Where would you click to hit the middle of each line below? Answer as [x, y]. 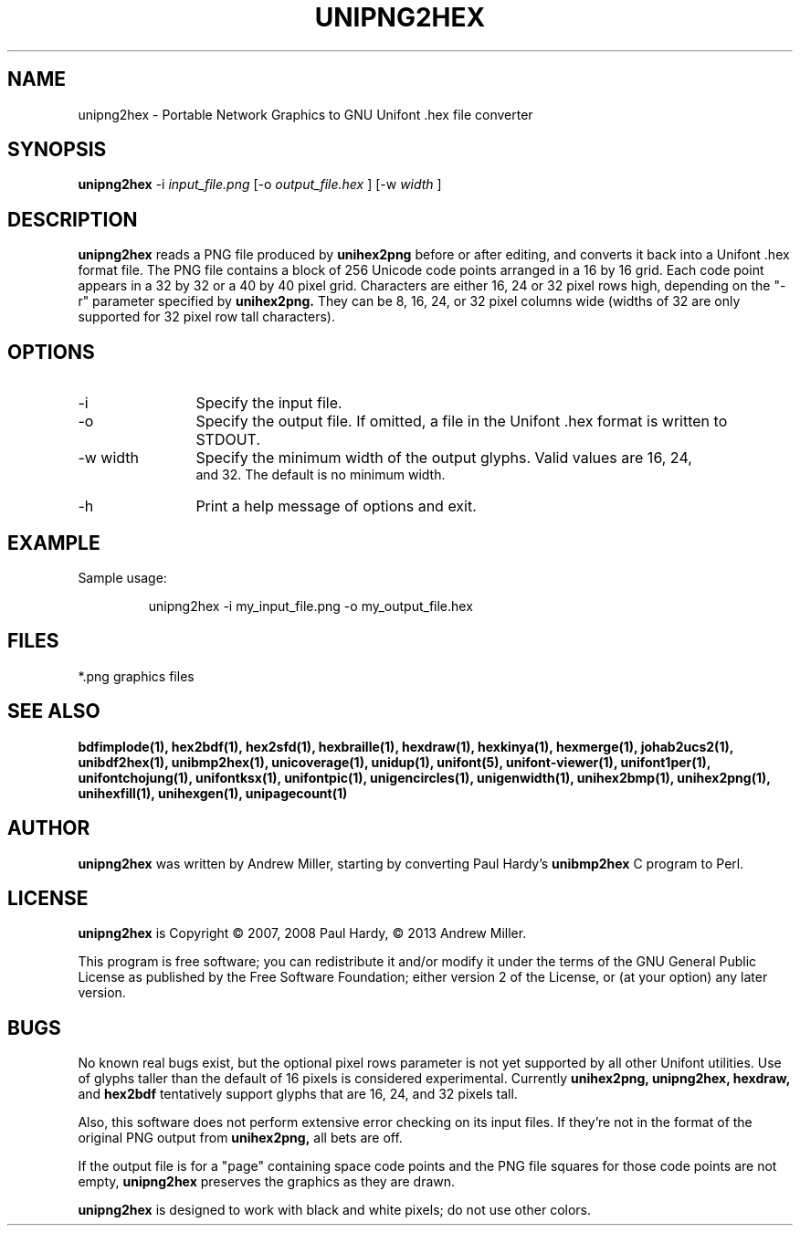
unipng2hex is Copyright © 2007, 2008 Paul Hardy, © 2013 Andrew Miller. [302, 933]
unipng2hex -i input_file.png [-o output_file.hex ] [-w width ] [260, 184]
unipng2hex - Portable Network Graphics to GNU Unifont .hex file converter [305, 114]
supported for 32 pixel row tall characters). [206, 317]
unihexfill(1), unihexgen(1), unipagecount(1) [213, 793]
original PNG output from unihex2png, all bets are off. [240, 1138]
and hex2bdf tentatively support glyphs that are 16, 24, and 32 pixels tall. [298, 1094]
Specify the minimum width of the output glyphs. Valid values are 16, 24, [444, 458]
